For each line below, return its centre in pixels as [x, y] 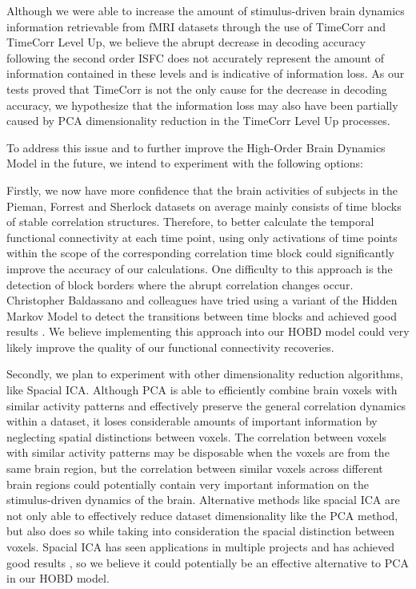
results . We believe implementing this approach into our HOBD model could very [208, 331]
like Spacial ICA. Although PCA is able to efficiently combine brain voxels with [202, 390]
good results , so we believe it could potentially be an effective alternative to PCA [208, 562]
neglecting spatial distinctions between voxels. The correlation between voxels [196, 436]
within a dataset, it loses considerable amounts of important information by [192, 421]
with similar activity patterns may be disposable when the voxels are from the [198, 452]
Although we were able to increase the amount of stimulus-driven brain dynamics [206, 10]
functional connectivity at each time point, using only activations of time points [202, 237]
